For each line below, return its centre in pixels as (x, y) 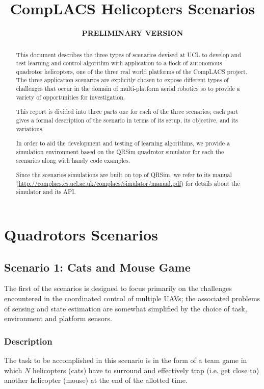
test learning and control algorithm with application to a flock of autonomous (119, 63)
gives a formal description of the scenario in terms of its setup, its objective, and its (127, 120)
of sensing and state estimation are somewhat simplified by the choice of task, (126, 308)
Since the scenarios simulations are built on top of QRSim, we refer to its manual (124, 175)
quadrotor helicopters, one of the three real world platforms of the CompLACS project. (132, 71)
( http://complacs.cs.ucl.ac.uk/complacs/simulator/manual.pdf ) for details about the (128, 183)
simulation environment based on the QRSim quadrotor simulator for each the (120, 151)
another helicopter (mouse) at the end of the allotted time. (96, 380)
